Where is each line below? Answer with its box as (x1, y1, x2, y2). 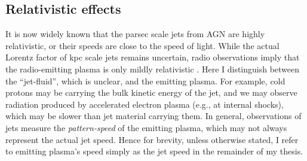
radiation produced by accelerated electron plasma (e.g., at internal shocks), (5, 98, 284, 110)
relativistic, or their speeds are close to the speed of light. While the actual (5, 39, 280, 51)
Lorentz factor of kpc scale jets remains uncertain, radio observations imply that (5, 51, 300, 63)
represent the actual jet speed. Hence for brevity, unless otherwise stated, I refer (5, 133, 299, 145)
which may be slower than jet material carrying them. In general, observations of (5, 110, 302, 122)
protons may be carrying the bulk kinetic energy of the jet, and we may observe (5, 86, 297, 99)
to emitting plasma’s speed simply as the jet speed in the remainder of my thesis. (5, 145, 303, 157)
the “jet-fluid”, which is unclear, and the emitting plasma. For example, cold (5, 74, 285, 87)
